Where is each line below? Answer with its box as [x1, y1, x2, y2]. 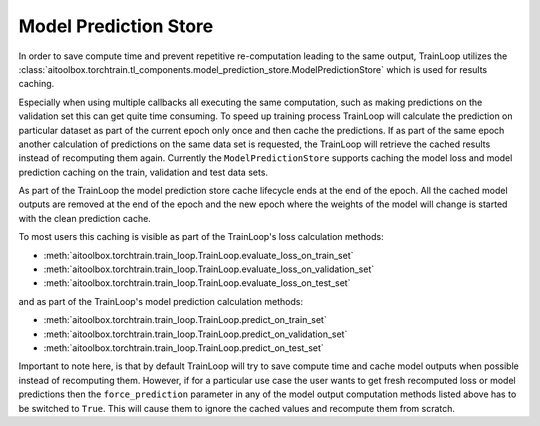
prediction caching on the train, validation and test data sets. [18, 166, 269, 178]
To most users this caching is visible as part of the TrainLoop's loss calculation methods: [18, 231, 384, 243]
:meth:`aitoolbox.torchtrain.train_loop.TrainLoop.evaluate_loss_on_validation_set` [43, 263, 375, 275]
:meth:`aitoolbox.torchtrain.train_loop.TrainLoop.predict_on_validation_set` [43, 328, 348, 340]
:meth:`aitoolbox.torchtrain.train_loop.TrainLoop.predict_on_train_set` [43, 314, 327, 326]
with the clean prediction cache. [18, 212, 152, 224]
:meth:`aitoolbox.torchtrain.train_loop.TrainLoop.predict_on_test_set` [43, 341, 324, 354]
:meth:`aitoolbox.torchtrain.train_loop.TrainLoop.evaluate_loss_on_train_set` [43, 249, 354, 261]
